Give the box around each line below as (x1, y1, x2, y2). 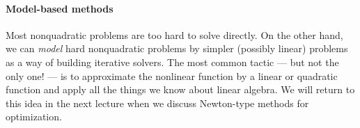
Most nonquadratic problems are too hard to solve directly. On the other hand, (6, 27, 343, 42)
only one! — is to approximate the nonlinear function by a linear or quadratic (6, 68, 338, 83)
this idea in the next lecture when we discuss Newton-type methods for (6, 95, 309, 110)
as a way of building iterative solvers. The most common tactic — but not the (6, 54, 339, 69)
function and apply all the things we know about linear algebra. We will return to (6, 82, 355, 97)
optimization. (6, 109, 62, 124)
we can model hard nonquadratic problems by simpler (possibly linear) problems (6, 41, 348, 56)
